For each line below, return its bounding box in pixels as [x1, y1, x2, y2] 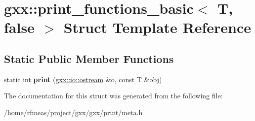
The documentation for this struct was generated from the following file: [4, 91, 223, 101]
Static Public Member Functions [4, 51, 174, 66]
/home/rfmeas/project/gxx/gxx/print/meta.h [4, 107, 143, 117]
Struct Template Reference [63, 17, 252, 37]
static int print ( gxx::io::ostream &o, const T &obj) [4, 74, 162, 84]
